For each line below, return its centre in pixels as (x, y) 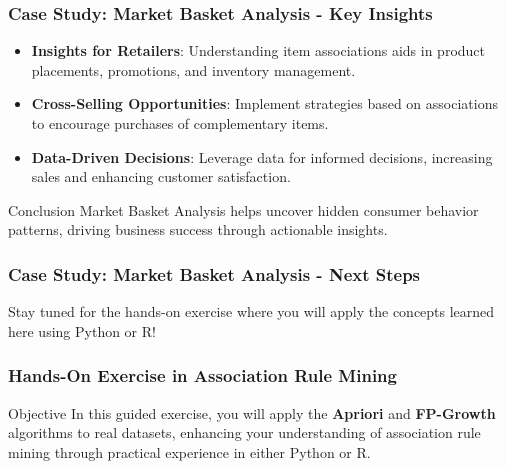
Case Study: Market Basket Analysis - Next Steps (214, 273)
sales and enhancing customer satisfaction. (161, 176)
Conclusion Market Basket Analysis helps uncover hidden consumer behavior (243, 209)
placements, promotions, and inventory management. (193, 69)
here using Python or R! (82, 330)
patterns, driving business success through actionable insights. (198, 229)
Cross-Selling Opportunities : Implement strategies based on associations (264, 103)
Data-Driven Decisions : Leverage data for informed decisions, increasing (262, 156)
